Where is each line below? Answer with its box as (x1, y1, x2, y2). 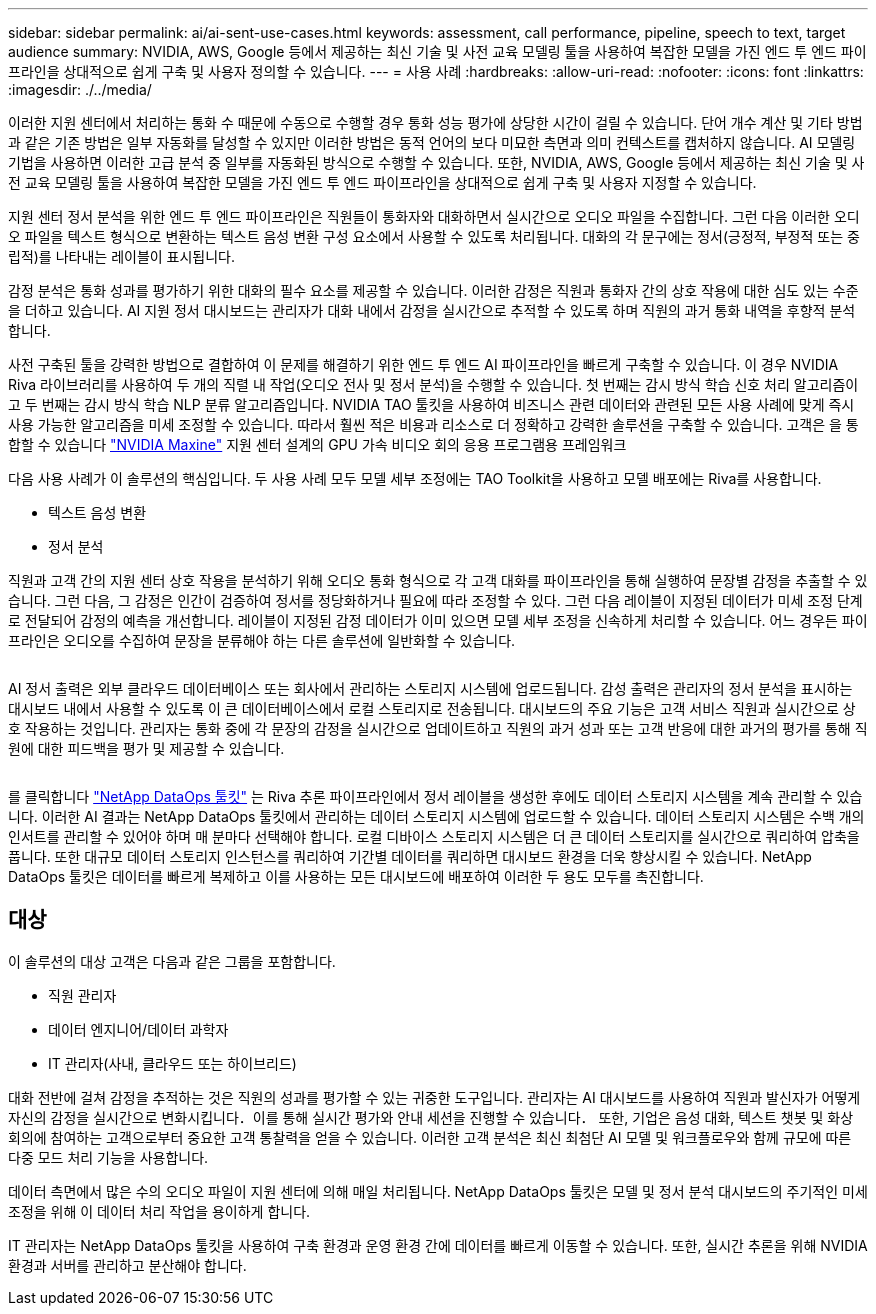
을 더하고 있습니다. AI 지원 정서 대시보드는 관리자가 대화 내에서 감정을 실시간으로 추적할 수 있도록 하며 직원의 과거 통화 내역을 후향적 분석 (8, 302, 856, 319)
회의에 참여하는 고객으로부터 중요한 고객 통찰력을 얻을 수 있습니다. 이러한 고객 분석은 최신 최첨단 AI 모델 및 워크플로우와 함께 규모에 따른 (8, 1128, 852, 1146)
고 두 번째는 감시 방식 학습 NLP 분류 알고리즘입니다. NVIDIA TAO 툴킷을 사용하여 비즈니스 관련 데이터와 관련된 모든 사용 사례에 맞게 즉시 (8, 396, 855, 413)
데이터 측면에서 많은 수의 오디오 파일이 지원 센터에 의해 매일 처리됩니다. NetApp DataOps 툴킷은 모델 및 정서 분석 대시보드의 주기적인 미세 (8, 1182, 868, 1200)
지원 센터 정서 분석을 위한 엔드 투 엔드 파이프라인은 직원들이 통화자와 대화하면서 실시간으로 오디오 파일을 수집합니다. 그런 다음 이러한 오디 (8, 208, 860, 225)
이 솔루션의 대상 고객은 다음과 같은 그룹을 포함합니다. (8, 952, 336, 970)
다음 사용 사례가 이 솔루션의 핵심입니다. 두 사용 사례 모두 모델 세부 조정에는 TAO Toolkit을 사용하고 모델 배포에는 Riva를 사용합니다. (8, 470, 822, 487)
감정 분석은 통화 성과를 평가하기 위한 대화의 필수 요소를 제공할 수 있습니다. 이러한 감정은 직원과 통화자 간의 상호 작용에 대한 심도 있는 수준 (8, 282, 859, 299)
